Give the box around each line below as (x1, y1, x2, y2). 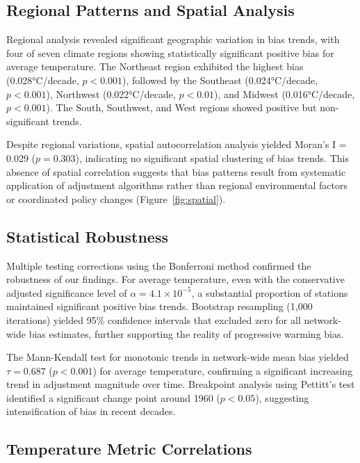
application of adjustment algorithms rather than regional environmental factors (6, 178, 347, 193)
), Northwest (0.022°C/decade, (46, 86, 176, 101)
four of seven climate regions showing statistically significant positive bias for (6, 45, 334, 60)
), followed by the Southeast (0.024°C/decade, (122, 72, 318, 87)
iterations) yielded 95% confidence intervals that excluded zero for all (6, 312, 301, 327)
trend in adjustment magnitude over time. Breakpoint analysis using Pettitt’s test (6, 377, 355, 391)
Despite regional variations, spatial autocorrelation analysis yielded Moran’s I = (6, 137, 347, 152)
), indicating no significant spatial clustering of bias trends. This (75, 150, 349, 165)
